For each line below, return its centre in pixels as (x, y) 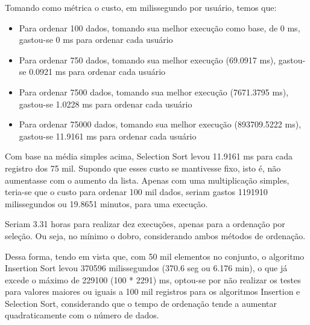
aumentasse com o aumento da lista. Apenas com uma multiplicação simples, (147, 180)
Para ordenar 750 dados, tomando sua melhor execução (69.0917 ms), (147, 60)
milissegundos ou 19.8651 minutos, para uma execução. (106, 203)
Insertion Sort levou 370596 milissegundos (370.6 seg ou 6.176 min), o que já (146, 268)
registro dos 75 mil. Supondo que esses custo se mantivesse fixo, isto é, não (143, 168)
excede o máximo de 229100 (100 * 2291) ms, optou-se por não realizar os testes (153, 279)
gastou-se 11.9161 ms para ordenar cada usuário (108, 136)
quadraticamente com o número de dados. (82, 315)
